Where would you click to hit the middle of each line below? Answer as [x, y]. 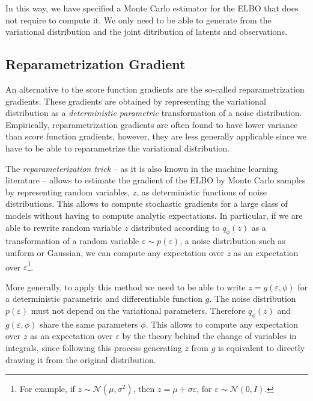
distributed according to [175, 227]
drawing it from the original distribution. [81, 359]
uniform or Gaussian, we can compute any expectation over [115, 252]
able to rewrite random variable [64, 227]
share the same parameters [89, 324]
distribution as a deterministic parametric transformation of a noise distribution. [154, 113]
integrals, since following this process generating [94, 347]
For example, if [47, 389]
